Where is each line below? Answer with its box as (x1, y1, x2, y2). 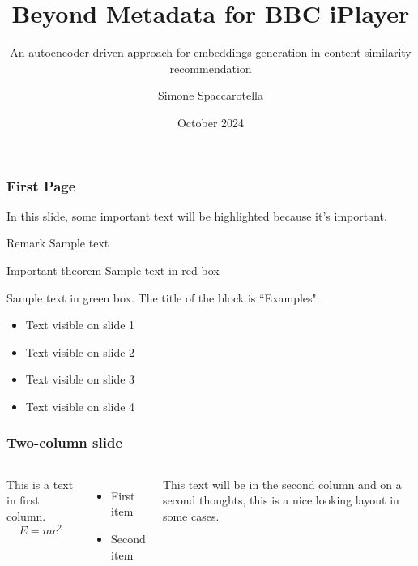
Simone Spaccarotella (158, 87, 263, 104)
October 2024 (177, 114, 245, 131)
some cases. (162, 507, 220, 524)
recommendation (169, 59, 252, 76)
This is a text (6, 475, 74, 492)
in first (6, 491, 40, 508)
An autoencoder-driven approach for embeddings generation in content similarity (10, 44, 412, 61)
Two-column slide (6, 432, 123, 452)
